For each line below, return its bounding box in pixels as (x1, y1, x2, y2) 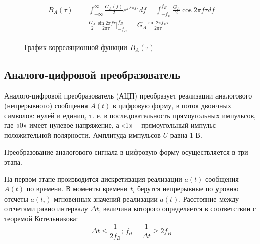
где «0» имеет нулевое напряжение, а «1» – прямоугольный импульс (4, 120, 216, 130)
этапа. (4, 157, 22, 167)
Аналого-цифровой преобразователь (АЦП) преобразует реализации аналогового (4, 90, 252, 101)
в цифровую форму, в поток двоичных (112, 100, 231, 111)
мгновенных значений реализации (54, 193, 158, 204)
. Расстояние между (179, 193, 239, 204)
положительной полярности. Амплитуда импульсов (4, 129, 161, 140)
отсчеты (4, 193, 28, 204)
